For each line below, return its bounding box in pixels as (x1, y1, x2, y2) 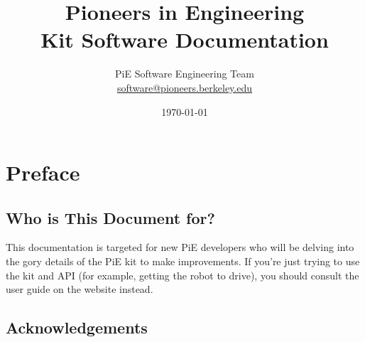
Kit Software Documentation (40, 25, 329, 54)
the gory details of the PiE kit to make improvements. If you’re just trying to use (6, 254, 360, 269)
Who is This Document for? (6, 206, 215, 228)
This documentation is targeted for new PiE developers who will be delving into (6, 240, 354, 255)
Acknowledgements (6, 316, 148, 338)
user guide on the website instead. (6, 282, 153, 296)
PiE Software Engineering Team (115, 66, 254, 81)
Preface (6, 158, 80, 187)
